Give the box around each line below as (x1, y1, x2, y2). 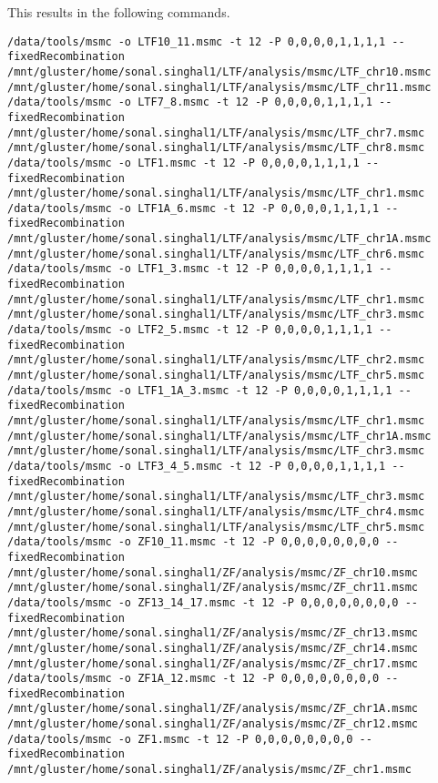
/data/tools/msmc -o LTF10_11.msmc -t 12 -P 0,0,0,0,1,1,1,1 (7, 35, 386, 48)
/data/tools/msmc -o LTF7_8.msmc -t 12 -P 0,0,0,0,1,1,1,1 (7, 96, 372, 109)
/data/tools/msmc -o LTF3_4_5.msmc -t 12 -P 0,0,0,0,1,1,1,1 (7, 459, 386, 473)
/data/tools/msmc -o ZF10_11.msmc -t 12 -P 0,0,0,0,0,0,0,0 (7, 535, 380, 549)
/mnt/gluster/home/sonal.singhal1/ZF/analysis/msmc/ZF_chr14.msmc (7, 641, 419, 655)
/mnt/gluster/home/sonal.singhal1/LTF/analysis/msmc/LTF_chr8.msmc (7, 141, 425, 155)
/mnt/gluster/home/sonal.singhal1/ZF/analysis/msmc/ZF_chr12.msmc (7, 717, 419, 731)
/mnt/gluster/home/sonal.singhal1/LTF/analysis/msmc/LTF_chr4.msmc (7, 504, 425, 518)
